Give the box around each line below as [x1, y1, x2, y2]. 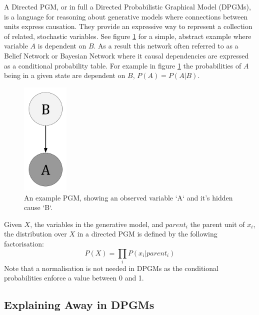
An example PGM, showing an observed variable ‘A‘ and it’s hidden [24, 192, 233, 202]
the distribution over [4, 228, 67, 239]
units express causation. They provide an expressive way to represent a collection [4, 21, 252, 31]
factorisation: [4, 238, 44, 248]
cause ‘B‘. [24, 202, 53, 212]
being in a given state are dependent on [4, 70, 125, 80]
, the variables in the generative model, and [30, 218, 163, 229]
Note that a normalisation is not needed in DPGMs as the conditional [4, 262, 219, 273]
